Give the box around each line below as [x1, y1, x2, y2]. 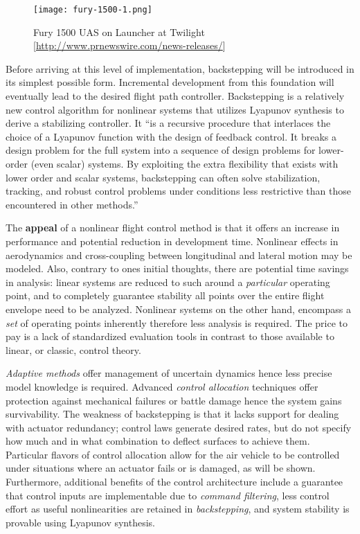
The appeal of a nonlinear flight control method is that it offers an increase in [6, 220, 340, 235]
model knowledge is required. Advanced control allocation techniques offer [6, 379, 318, 393]
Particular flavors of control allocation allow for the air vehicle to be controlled [6, 447, 340, 461]
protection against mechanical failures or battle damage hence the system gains [6, 393, 342, 407]
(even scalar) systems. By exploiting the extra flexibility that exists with [30, 157, 339, 170]
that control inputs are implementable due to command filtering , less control [6, 488, 330, 502]
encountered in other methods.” [6, 197, 138, 211]
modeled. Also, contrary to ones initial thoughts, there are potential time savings [6, 261, 349, 276]
